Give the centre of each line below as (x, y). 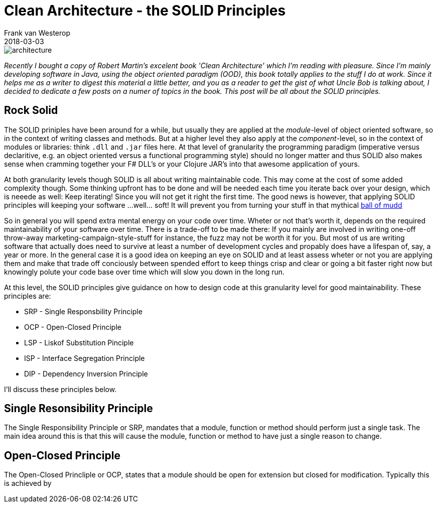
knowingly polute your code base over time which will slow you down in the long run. (144, 272)
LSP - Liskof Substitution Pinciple (79, 342)
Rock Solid (31, 110)
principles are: (28, 296)
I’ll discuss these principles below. (60, 389)
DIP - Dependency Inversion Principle (86, 373)
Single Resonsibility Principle (79, 409)
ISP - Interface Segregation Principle (85, 358)
